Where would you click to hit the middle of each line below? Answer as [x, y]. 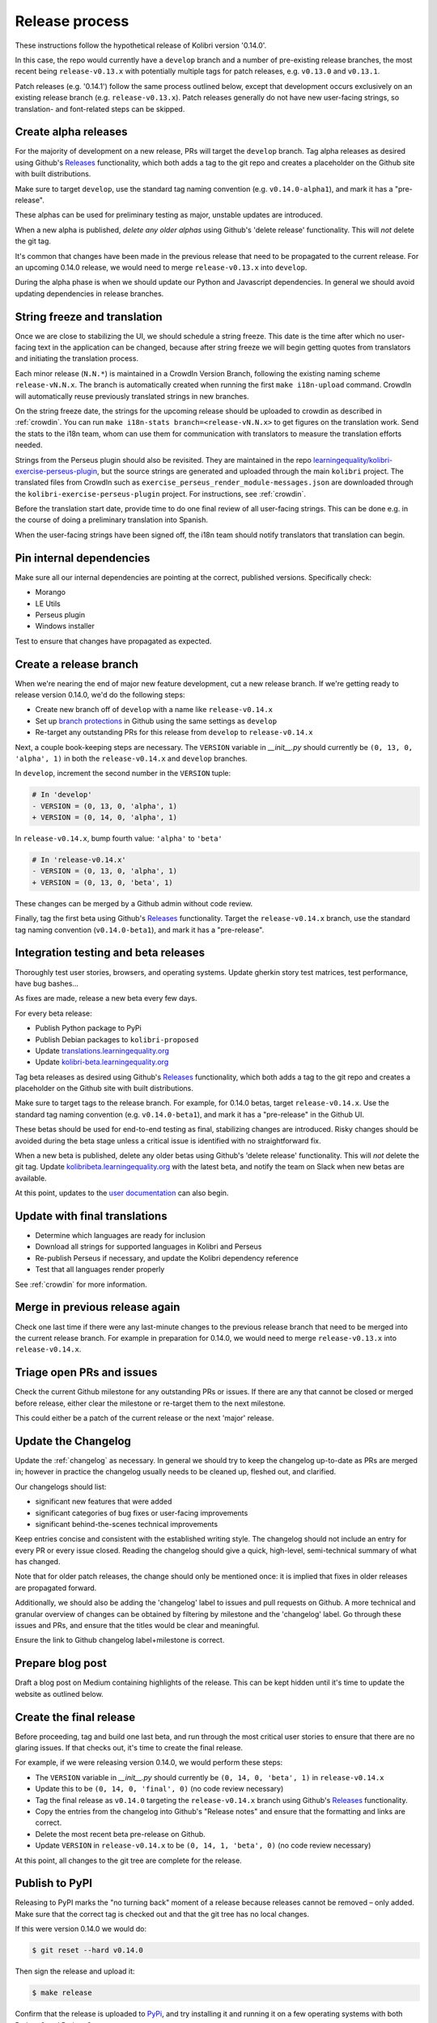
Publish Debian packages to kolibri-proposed [117, 1039]
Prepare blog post [61, 1663]
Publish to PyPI [54, 1883]
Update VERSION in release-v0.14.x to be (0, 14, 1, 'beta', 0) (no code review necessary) [203, 1846]
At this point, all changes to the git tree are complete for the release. [128, 1860]
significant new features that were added [104, 1502]
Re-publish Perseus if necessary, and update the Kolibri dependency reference [167, 1257]
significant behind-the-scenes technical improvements [127, 1524]
